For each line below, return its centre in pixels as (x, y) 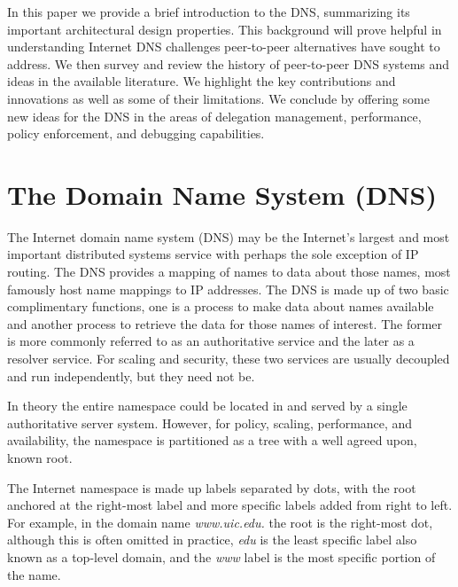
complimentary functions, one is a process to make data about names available (221, 306)
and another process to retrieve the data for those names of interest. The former (225, 323)
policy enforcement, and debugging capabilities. (136, 133)
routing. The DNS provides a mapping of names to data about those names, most (229, 272)
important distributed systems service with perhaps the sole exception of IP (213, 254)
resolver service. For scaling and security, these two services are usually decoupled (229, 359)
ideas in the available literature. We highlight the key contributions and (202, 81)
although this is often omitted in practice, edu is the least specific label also (212, 540)
